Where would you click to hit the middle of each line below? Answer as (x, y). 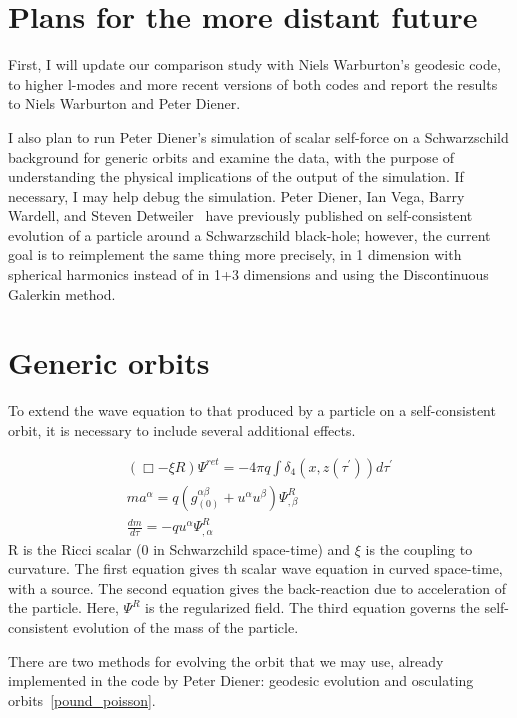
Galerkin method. (62, 293)
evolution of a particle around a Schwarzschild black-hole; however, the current (249, 234)
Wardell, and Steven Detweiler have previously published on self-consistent (240, 215)
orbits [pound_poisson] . (82, 699)
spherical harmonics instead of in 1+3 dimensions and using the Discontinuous (248, 274)
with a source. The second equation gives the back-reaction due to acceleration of (257, 587)
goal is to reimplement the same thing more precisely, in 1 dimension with (235, 254)
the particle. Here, (63, 607)
